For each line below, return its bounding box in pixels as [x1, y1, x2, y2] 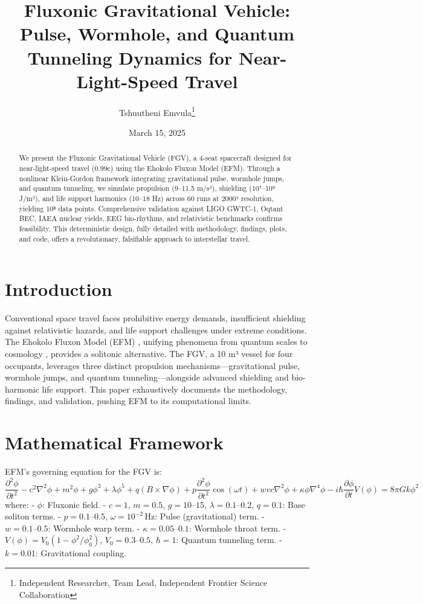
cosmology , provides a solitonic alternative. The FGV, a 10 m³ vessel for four [5, 347, 293, 359]
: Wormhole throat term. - [189, 521, 286, 534]
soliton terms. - [5, 510, 61, 522]
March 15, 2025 [128, 126, 186, 138]
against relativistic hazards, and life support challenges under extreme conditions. [5, 323, 307, 336]
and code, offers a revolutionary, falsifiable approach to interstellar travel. [19, 233, 250, 243]
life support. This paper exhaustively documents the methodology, [42, 382, 288, 395]
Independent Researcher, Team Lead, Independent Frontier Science [19, 576, 268, 588]
